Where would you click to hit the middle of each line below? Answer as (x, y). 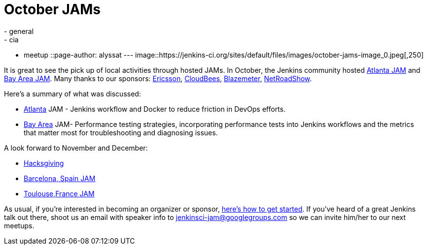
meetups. (19, 225)
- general (19, 31)
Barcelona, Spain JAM (60, 178)
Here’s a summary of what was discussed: (72, 93)
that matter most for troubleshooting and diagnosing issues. (121, 132)
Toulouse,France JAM (59, 193)
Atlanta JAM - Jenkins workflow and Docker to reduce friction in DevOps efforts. (155, 109)
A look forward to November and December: (76, 148)
